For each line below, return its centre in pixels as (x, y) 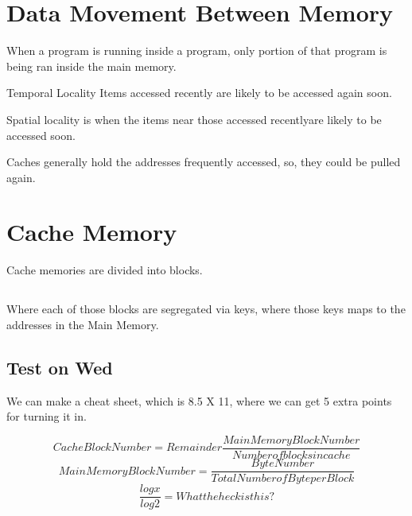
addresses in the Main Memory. (83, 324)
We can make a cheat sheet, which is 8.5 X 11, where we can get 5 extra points (199, 400)
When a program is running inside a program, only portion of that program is (197, 50)
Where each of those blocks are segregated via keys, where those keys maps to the (206, 309)
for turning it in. (47, 416)
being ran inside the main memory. (91, 66)
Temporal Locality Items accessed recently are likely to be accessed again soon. (199, 93)
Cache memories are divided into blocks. (105, 270)
